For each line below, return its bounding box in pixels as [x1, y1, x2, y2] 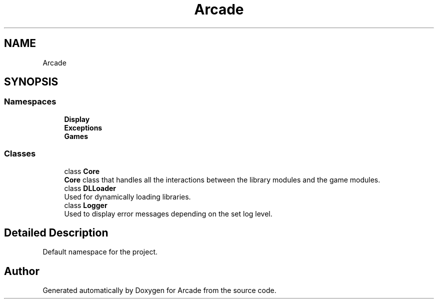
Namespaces [4, 96, 56, 107]
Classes [4, 148, 36, 159]
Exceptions [64, 123, 102, 132]
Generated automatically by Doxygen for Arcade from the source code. [42, 286, 276, 295]
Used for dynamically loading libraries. [64, 192, 191, 201]
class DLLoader [64, 183, 116, 192]
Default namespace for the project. [42, 247, 157, 256]
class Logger [64, 200, 107, 209]
